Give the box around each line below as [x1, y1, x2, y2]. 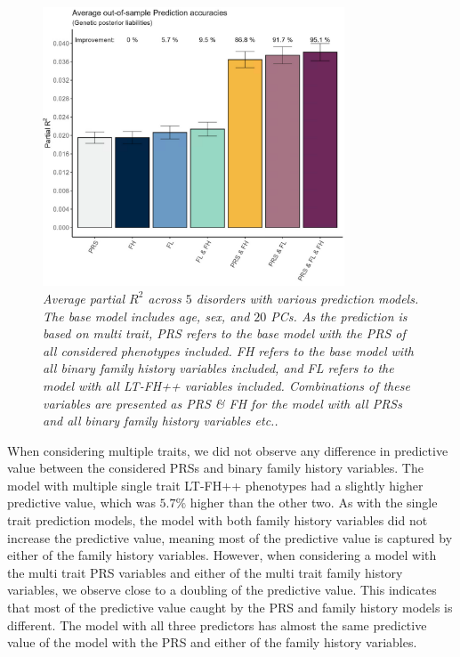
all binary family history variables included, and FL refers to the [43, 359, 394, 377]
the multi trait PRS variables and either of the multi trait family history [7, 563, 403, 581]
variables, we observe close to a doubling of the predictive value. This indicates [7, 580, 437, 599]
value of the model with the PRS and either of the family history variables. [7, 633, 417, 652]
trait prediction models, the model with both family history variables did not [7, 511, 428, 530]
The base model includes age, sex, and [43, 306, 250, 325]
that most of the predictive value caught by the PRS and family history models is [7, 598, 453, 617]
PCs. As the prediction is [270, 306, 408, 325]
